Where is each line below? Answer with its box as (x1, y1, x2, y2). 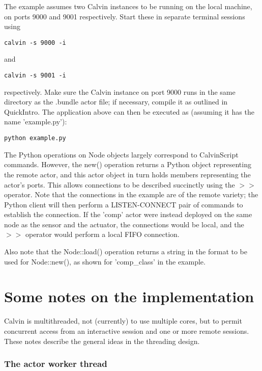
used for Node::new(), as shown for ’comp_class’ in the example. (4, 256, 206, 267)
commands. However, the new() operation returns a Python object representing (4, 159, 251, 170)
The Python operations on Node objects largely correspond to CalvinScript (4, 149, 239, 160)
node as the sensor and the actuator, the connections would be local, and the (4, 219, 244, 229)
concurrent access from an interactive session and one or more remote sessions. (4, 325, 249, 336)
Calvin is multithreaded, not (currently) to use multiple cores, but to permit (4, 315, 242, 326)
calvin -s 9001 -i (4, 72, 66, 79)
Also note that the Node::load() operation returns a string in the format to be (4, 246, 248, 257)
